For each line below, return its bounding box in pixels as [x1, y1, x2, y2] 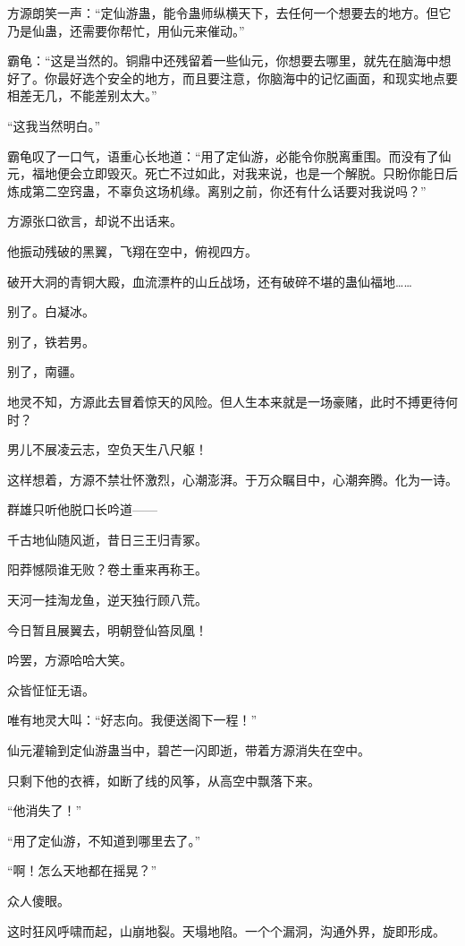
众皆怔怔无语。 [7, 680, 95, 699]
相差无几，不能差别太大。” [7, 86, 157, 105]
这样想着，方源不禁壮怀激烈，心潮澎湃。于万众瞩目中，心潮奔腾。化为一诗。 [7, 469, 458, 488]
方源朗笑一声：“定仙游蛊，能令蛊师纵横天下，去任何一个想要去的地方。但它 [7, 4, 452, 21]
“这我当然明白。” [7, 116, 101, 134]
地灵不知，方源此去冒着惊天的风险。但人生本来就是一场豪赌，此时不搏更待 [7, 391, 445, 410]
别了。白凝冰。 [7, 302, 95, 321]
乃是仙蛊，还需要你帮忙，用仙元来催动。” [7, 21, 245, 39]
